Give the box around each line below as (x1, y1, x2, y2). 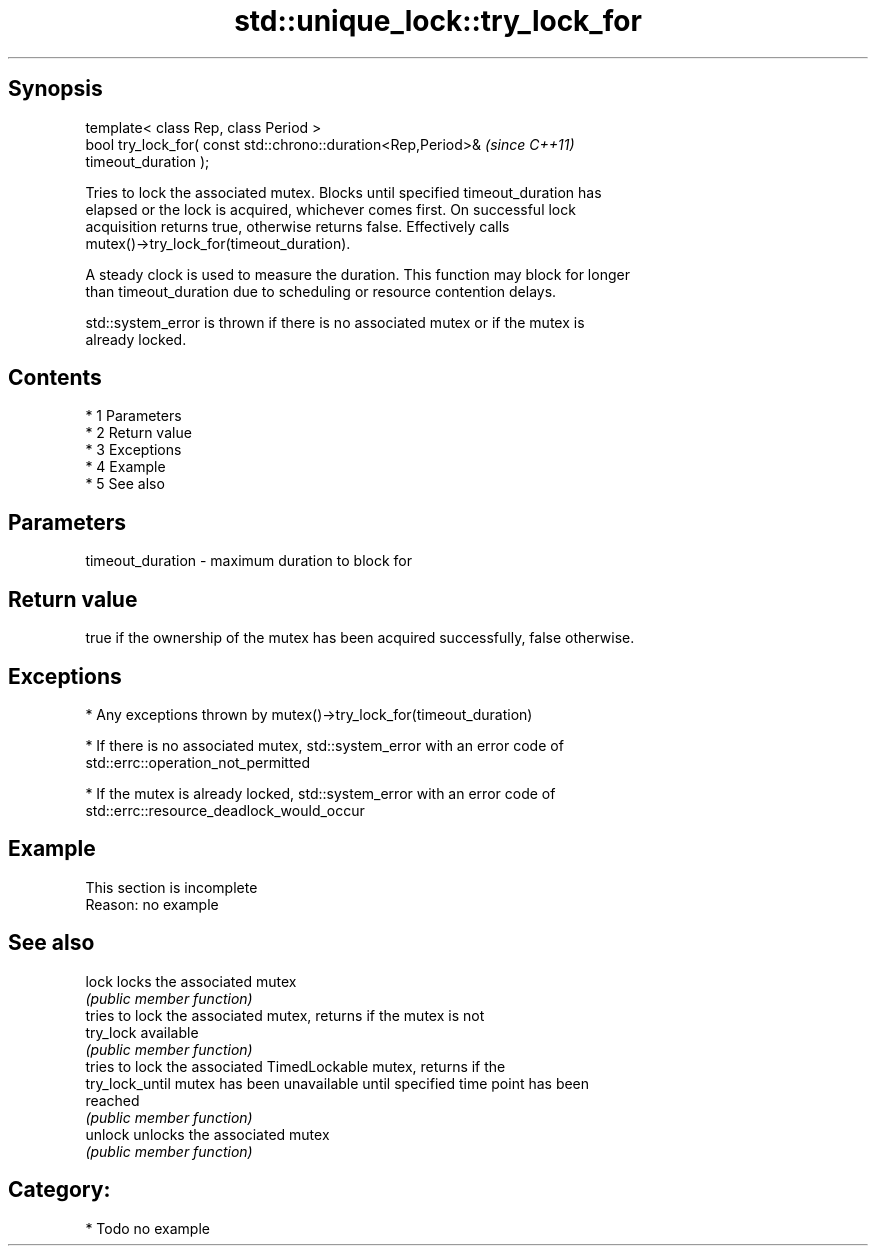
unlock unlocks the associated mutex (85, 1125, 330, 1143)
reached (85, 1091, 140, 1109)
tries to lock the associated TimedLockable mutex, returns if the (85, 1057, 506, 1075)
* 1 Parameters (85, 407, 182, 425)
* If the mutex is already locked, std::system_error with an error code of (85, 784, 556, 802)
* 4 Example (85, 458, 166, 476)
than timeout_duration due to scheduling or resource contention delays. (85, 282, 557, 300)
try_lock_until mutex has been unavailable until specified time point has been (85, 1074, 590, 1092)
